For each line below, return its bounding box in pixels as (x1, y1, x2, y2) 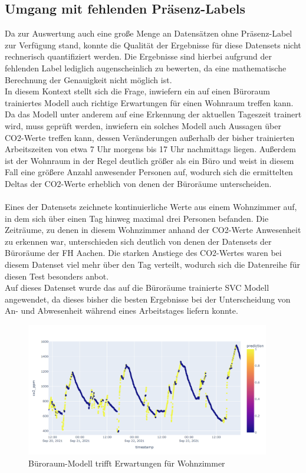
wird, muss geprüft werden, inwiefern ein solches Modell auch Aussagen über (5, 119, 281, 132)
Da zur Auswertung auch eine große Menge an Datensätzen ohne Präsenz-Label (5, 27, 292, 40)
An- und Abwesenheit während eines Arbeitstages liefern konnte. (5, 304, 238, 317)
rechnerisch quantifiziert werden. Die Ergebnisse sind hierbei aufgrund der (5, 50, 272, 63)
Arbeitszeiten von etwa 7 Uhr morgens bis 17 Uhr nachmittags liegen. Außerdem (5, 143, 296, 155)
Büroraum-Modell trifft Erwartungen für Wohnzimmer (28, 456, 225, 469)
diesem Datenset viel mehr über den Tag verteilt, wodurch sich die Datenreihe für (5, 258, 300, 271)
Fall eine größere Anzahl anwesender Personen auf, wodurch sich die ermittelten (5, 166, 293, 178)
